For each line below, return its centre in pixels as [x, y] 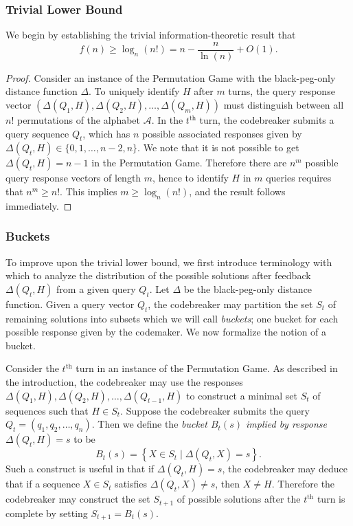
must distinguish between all [284, 105]
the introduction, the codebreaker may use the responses [124, 382]
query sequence [37, 133]
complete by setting [47, 513]
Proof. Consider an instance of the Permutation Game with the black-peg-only [171, 77]
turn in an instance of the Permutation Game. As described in [207, 368]
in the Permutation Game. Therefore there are [189, 163]
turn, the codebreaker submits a [267, 120]
